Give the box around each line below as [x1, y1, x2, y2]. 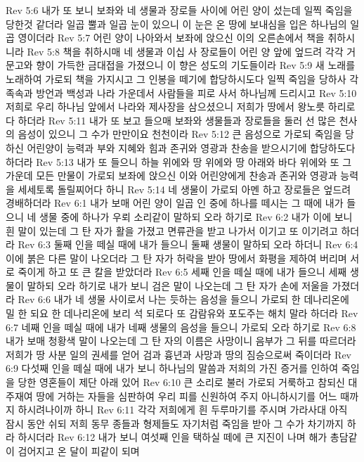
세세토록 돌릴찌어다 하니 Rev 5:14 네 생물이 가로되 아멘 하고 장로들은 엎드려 [18, 181, 351, 196]
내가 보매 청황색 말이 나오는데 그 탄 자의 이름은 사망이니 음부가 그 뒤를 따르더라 [6, 333, 356, 348]
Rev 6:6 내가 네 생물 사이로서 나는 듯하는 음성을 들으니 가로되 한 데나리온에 [18, 292, 349, 307]
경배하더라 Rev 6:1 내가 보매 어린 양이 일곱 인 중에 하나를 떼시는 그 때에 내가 [6, 195, 344, 210]
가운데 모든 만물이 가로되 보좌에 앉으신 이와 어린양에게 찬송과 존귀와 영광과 [6, 168, 337, 183]
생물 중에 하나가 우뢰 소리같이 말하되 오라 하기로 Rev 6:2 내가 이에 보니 [39, 209, 353, 224]
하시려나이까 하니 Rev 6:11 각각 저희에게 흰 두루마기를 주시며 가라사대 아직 [18, 402, 348, 417]
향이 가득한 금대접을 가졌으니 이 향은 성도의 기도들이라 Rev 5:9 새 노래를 [36, 58, 356, 72]
